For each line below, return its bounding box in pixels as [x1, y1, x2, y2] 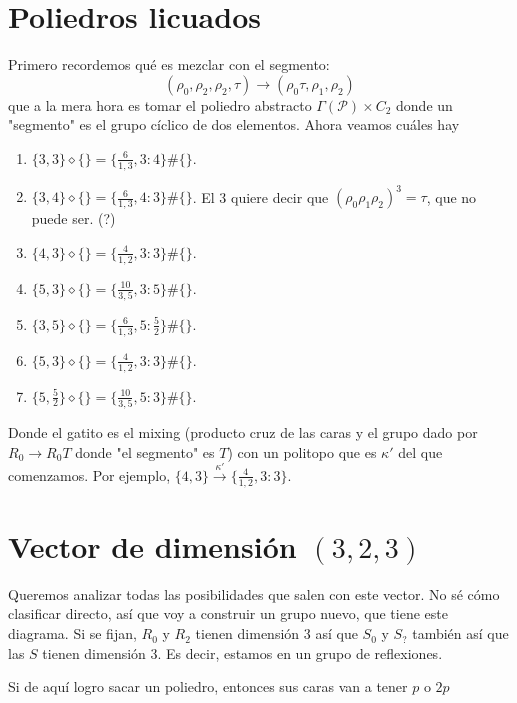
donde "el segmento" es [75, 441, 215, 462]
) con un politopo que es [227, 441, 377, 462]
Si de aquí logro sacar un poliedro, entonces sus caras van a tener [8, 676, 408, 697]
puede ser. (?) [31, 208, 116, 229]
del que [398, 441, 443, 462]
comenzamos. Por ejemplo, [8, 464, 171, 485]
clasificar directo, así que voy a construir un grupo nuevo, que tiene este [8, 603, 448, 624]
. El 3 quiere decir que [192, 186, 329, 207]
